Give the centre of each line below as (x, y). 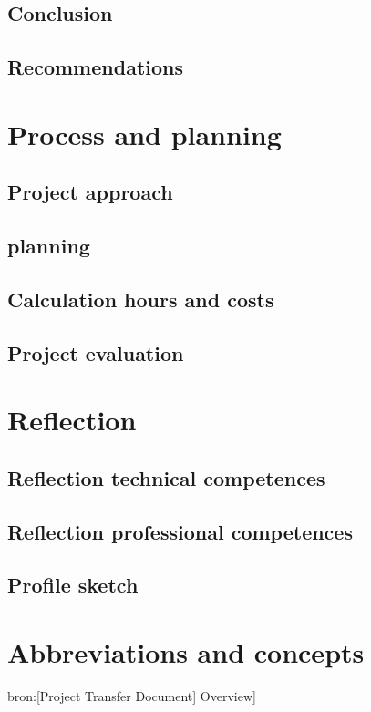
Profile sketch (73, 585)
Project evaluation (96, 352)
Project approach (90, 192)
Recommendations (95, 67)
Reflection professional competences (180, 531)
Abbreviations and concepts (186, 651)
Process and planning (144, 134)
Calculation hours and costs (141, 299)
